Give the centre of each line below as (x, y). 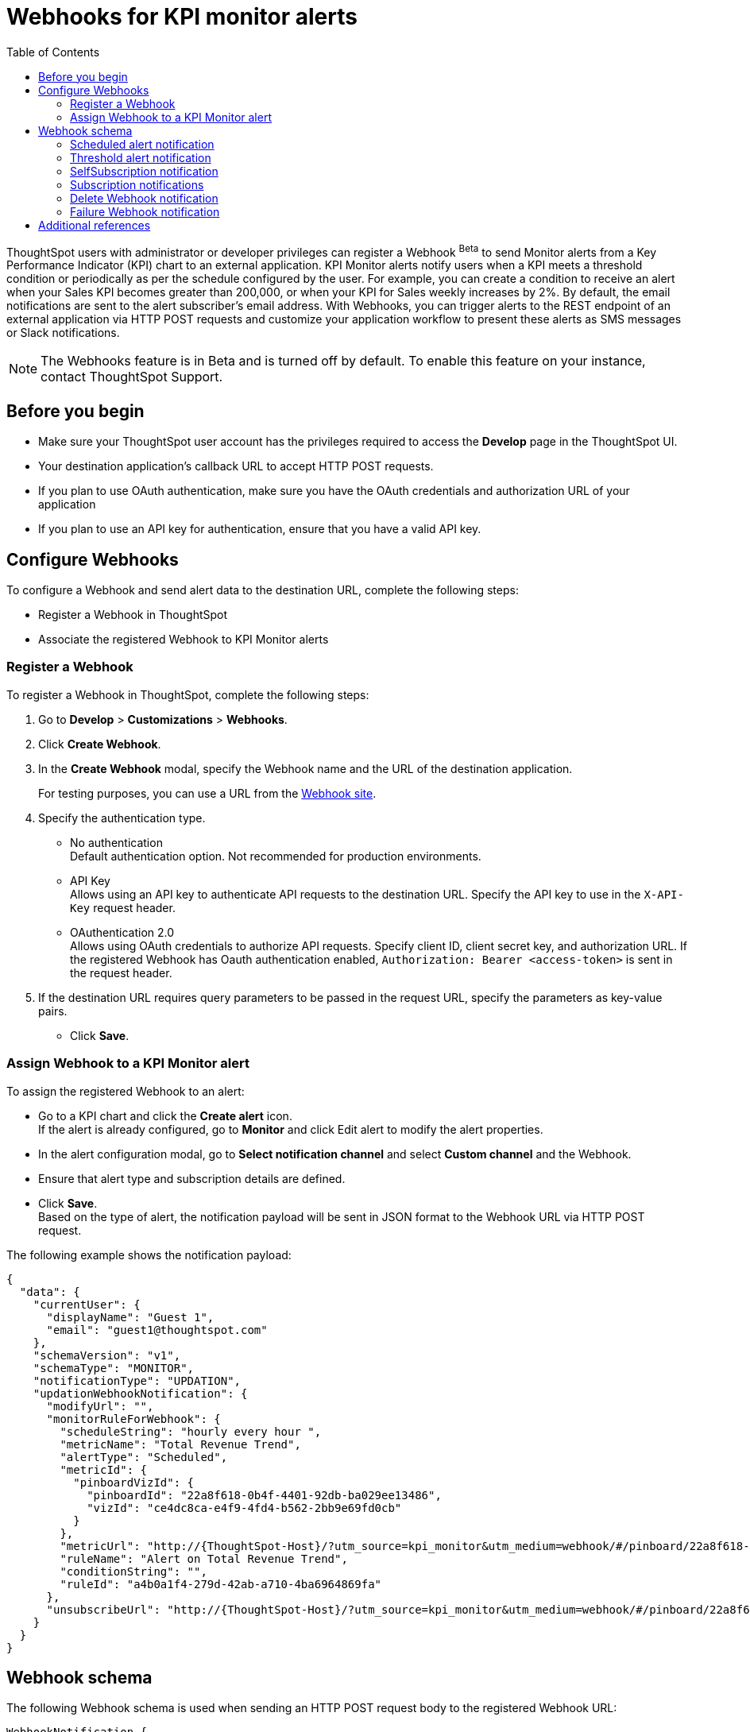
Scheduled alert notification (142, 144)
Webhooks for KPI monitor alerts (182, 17)
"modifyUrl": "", (100, 1406)
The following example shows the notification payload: (149, 1255)
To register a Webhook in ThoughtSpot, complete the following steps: (188, 694)
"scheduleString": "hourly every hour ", (191, 1431)
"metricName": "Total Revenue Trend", (180, 1444)
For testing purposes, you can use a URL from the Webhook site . (207, 793)
